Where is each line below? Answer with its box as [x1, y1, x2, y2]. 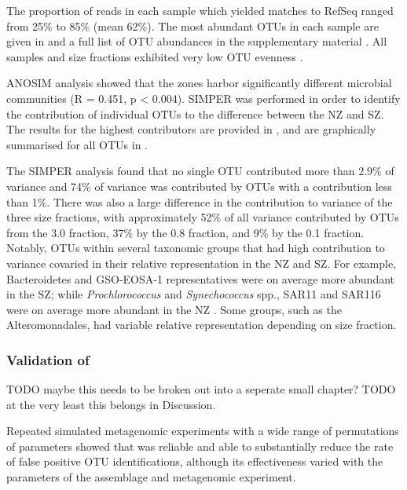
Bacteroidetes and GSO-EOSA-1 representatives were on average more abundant [6, 270, 395, 287]
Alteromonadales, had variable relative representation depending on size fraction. [6, 316, 397, 333]
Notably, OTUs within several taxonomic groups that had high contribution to [6, 240, 385, 256]
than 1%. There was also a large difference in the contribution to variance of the [6, 193, 393, 210]
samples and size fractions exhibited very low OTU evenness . [6, 48, 303, 64]
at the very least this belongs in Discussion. [6, 396, 216, 412]
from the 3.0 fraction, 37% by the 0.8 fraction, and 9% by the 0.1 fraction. [6, 224, 365, 240]
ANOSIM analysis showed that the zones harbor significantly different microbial [6, 75, 392, 91]
